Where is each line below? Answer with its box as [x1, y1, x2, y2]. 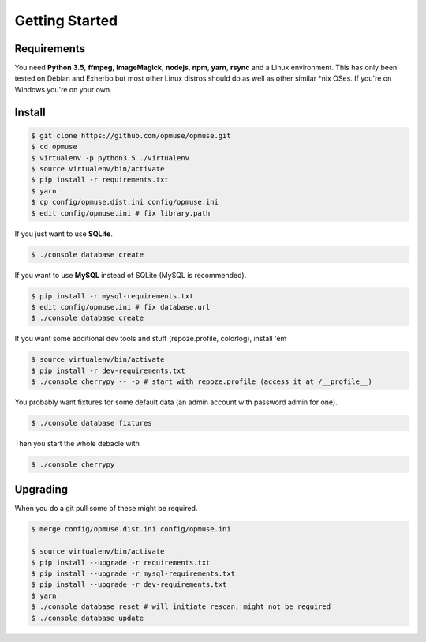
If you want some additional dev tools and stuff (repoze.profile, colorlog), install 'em [14, 334, 287, 344]
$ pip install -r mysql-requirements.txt [31, 291, 194, 300]
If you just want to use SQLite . [14, 229, 114, 238]
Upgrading [14, 482, 69, 497]
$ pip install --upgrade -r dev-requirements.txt [31, 580, 227, 589]
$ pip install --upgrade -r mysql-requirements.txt [31, 569, 236, 578]
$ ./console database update [31, 613, 144, 622]
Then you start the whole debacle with [14, 439, 140, 448]
